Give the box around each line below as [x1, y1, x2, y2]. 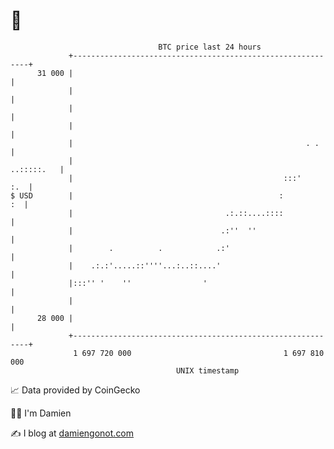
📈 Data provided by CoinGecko [10, 384, 141, 396]
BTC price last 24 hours [158, 42, 262, 52]
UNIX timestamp [175, 365, 240, 376]
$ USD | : [10, 190, 284, 201]
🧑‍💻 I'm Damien [10, 407, 72, 419]
